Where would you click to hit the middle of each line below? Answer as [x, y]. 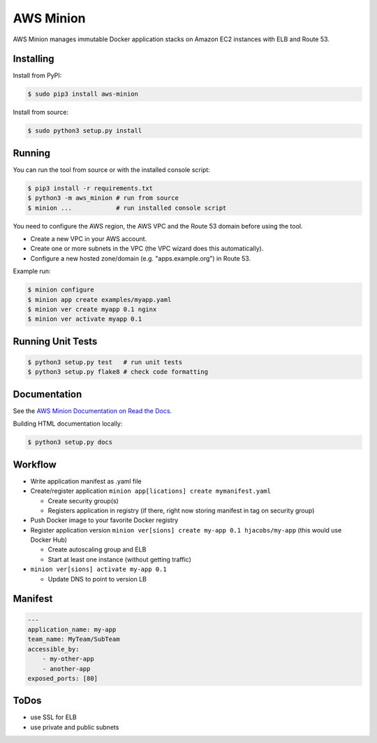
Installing [34, 59]
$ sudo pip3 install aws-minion [83, 94]
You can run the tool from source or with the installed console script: [112, 169]
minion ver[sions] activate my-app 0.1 [98, 569]
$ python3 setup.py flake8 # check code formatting [118, 372]
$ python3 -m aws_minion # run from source [103, 198]
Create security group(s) [83, 500]
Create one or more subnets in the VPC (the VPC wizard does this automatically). [147, 249]
